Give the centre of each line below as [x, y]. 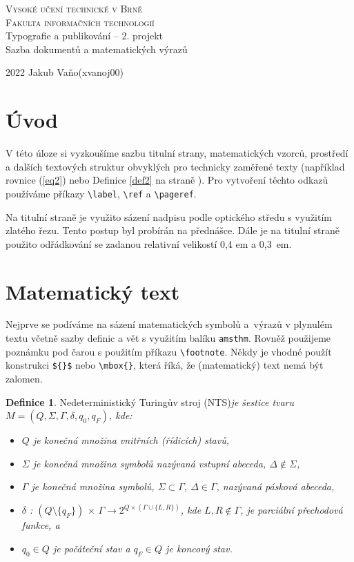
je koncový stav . [199, 548]
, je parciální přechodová [292, 510]
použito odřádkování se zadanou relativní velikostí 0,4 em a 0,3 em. [149, 243]
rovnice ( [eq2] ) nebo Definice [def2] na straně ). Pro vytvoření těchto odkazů [167, 180]
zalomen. [24, 378]
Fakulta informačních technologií [80, 22]
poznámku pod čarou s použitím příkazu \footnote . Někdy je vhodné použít [169, 351]
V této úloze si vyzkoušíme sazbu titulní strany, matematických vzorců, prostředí [177, 153]
